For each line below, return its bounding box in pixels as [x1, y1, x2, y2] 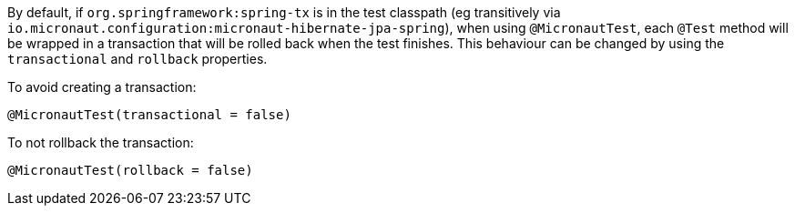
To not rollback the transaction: [7, 135, 194, 150]
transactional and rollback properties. [7, 51, 268, 66]
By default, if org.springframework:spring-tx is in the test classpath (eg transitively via [7, 5, 561, 20]
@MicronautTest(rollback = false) [7, 163, 253, 177]
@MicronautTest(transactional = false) [7, 107, 291, 122]
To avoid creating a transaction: [7, 79, 197, 95]
